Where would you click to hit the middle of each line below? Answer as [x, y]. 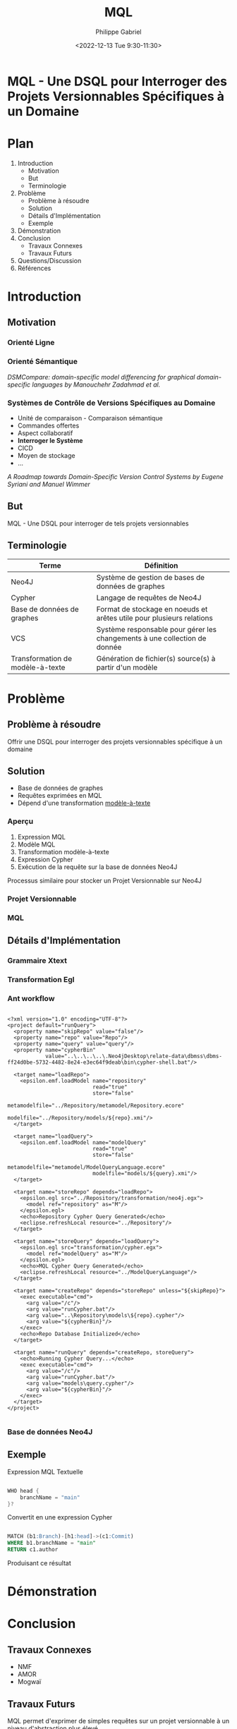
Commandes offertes [48, 425]
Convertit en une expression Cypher [60, 1517]
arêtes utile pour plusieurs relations [154, 618]
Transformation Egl [41, 979]
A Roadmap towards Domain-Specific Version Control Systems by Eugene [115, 476]
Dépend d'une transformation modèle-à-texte [84, 803]
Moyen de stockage [46, 455]
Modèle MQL [36, 844]
